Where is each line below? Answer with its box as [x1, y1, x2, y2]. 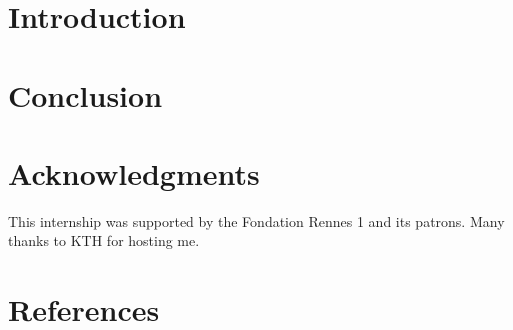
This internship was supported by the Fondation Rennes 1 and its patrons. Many [8, 210, 505, 231]
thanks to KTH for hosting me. [8, 230, 200, 251]
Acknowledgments [8, 152, 260, 193]
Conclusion [8, 74, 163, 115]
